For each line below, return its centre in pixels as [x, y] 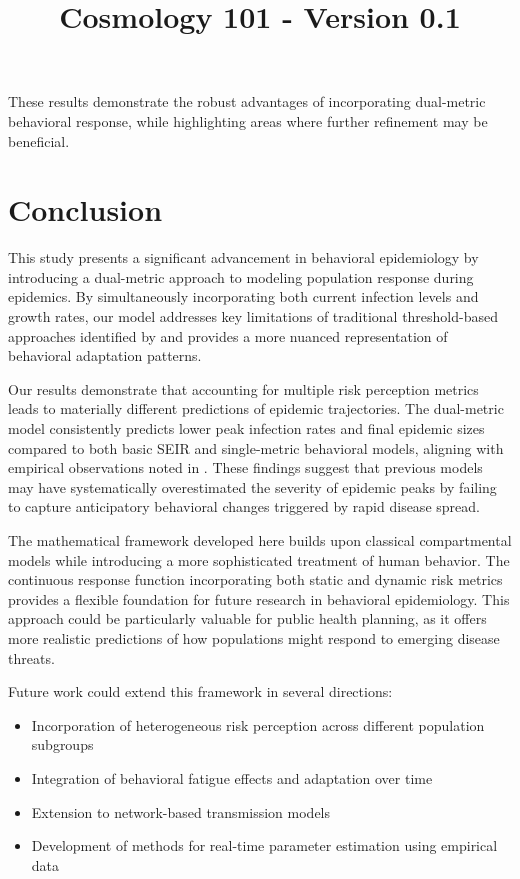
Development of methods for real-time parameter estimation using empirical [264, 845]
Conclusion [85, 209]
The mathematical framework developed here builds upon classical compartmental [260, 540]
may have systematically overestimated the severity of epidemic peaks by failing [252, 486]
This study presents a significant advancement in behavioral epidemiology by [243, 257]
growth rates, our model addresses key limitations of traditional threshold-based [253, 316]
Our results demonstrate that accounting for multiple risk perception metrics [243, 388]
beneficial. [39, 140]
